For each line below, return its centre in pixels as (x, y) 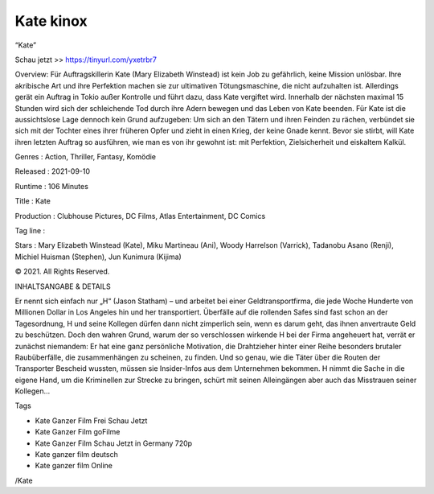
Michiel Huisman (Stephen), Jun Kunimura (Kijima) (98, 257)
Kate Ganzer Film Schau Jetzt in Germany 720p (114, 443)
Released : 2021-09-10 (53, 171)
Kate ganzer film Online (74, 466)
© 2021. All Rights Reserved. (62, 272)
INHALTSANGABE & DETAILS (63, 286)
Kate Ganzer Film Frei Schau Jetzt (91, 420)
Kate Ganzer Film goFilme (78, 432)
